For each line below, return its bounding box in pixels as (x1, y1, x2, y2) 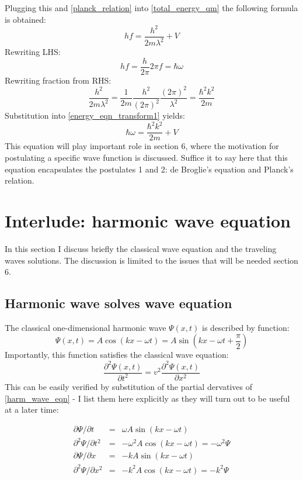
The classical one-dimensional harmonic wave (5, 321, 166, 333)
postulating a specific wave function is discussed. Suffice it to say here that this (5, 151, 288, 163)
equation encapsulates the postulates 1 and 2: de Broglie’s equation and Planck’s (5, 163, 294, 175)
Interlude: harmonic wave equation (5, 208, 291, 232)
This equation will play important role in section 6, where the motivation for (5, 140, 279, 152)
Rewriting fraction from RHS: (5, 74, 112, 86)
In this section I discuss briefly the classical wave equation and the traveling (5, 242, 277, 254)
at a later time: (5, 403, 59, 416)
